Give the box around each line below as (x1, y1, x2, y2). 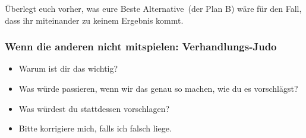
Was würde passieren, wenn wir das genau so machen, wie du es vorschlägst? (18, 82, 298, 94)
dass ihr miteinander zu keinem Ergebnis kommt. (5, 14, 184, 26)
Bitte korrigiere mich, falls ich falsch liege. (18, 122, 172, 134)
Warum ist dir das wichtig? (18, 62, 118, 75)
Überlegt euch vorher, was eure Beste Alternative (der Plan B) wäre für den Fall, (5, 2, 302, 14)
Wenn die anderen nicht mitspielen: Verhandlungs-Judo (5, 39, 277, 54)
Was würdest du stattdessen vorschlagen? (18, 102, 170, 114)
